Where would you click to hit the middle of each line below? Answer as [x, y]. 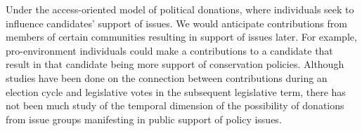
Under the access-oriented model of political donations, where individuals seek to [180, 9]
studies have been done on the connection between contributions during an [167, 77]
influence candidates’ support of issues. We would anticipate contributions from [176, 23]
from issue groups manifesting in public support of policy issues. [144, 119]
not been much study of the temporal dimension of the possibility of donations [175, 105]
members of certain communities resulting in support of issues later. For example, [181, 37]
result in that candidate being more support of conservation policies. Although [175, 64]
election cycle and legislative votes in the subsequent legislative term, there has [176, 91]
